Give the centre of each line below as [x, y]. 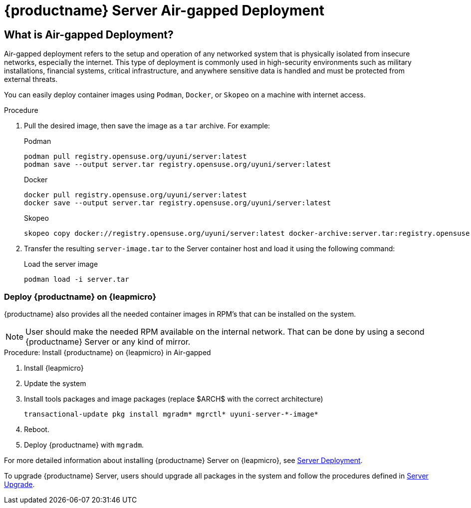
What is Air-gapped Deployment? [89, 34]
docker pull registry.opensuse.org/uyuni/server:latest [135, 195]
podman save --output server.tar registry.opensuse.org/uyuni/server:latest [178, 165]
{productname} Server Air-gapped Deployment [164, 10]
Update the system [55, 383]
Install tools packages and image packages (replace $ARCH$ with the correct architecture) [174, 399]
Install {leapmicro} [54, 368]
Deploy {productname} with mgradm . [84, 445]
